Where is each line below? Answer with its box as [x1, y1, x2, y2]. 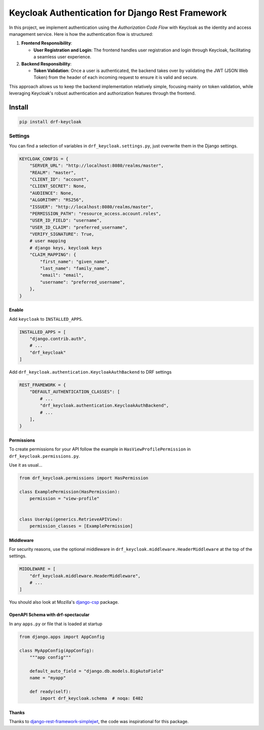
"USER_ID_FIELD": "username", [29, 218, 102, 223]
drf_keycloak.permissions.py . [9, 453, 80, 459]
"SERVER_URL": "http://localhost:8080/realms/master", [29, 163, 164, 168]
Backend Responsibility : [21, 61, 72, 67]
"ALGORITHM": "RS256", [29, 197, 84, 203]
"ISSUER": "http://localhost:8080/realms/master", [29, 204, 154, 210]
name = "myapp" [29, 675, 66, 681]
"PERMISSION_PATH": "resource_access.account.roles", [29, 211, 161, 216]
